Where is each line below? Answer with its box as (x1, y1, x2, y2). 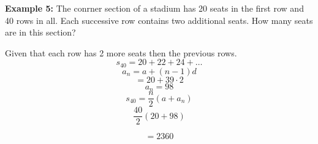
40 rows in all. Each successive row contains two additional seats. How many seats (5, 13, 313, 26)
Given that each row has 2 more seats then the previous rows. (5, 46, 237, 59)
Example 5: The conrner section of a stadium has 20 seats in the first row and (5, 2, 304, 14)
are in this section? (5, 26, 76, 39)
